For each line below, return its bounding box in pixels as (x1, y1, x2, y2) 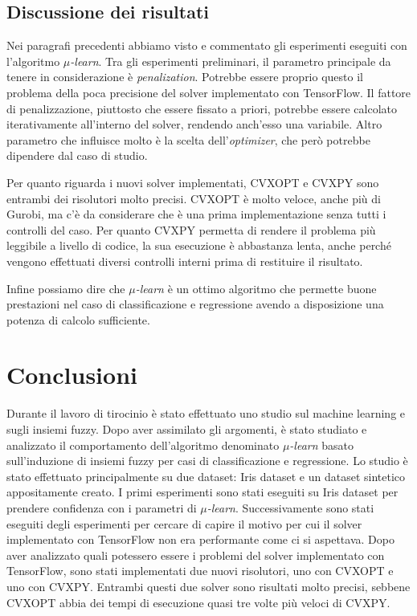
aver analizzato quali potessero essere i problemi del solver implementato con (6, 546, 385, 563)
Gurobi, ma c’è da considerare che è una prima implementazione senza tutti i (6, 206, 386, 222)
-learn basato (289, 436, 354, 453)
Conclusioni (6, 358, 137, 391)
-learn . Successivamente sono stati (206, 499, 374, 516)
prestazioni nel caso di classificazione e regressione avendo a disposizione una (6, 296, 384, 312)
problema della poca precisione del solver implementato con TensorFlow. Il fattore (6, 84, 411, 100)
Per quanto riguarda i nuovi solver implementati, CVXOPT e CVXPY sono (6, 173, 379, 190)
